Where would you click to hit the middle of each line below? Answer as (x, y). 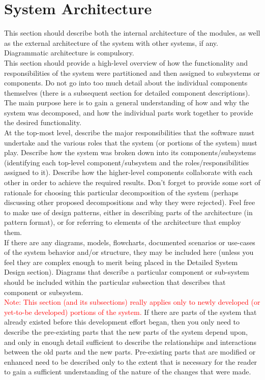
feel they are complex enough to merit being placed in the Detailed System (121, 262)
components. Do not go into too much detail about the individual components (126, 83)
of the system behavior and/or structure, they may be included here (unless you (129, 252)
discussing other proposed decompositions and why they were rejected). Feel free (130, 202)
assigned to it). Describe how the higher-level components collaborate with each (128, 172)
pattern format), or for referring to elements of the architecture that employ (123, 222)
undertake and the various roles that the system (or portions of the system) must (131, 142)
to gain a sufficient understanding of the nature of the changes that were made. (128, 372)
